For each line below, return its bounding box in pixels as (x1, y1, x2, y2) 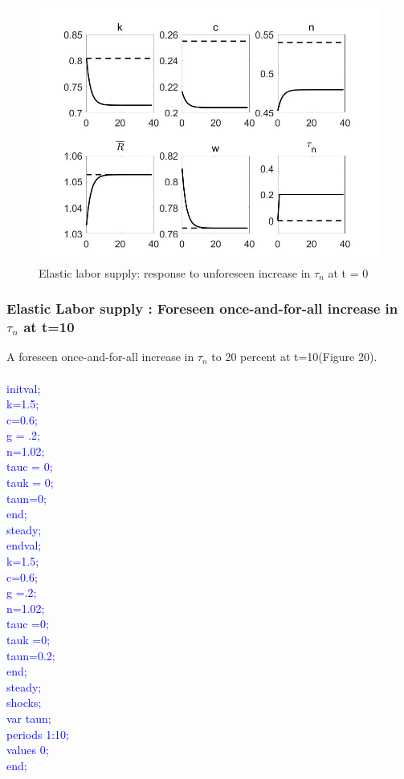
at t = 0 (328, 264, 369, 281)
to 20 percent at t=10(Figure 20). (211, 348, 377, 365)
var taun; (6, 709, 51, 726)
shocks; (6, 694, 42, 711)
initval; (6, 379, 41, 396)
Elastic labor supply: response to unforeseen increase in (39, 264, 311, 281)
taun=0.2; (6, 647, 55, 663)
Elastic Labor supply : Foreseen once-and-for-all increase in (6, 298, 398, 318)
